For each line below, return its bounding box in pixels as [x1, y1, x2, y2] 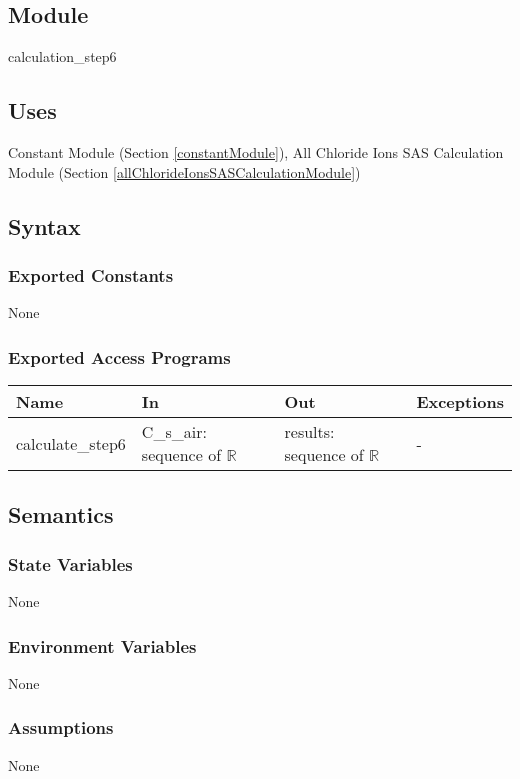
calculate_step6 [16, 431, 126, 455]
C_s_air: [141, 420, 207, 443]
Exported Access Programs [8, 344, 231, 369]
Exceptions [416, 390, 504, 413]
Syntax [8, 210, 81, 241]
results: [284, 420, 335, 443]
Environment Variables [8, 633, 197, 658]
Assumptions [8, 715, 114, 740]
